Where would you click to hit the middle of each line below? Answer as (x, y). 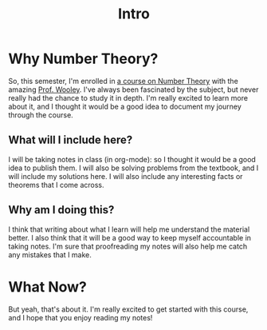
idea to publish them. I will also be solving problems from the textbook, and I (133, 168)
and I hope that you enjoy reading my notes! (80, 317)
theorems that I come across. (57, 185)
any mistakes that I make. (50, 254)
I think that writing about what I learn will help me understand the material (129, 229)
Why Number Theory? (83, 59)
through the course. (41, 115)
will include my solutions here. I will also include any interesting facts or (126, 176)
